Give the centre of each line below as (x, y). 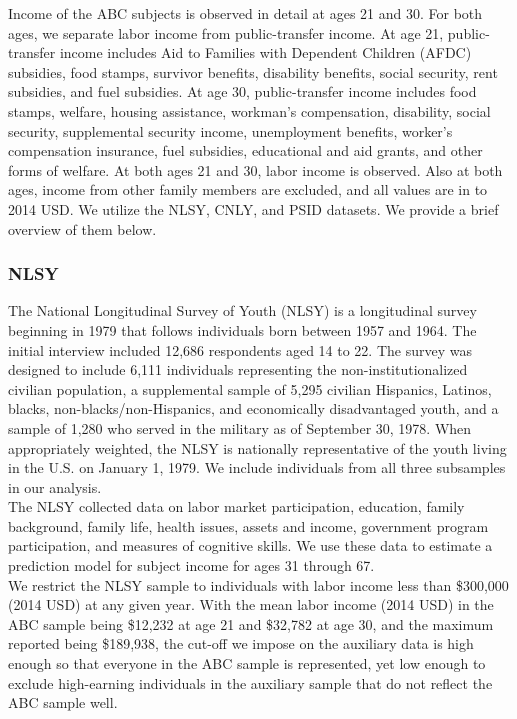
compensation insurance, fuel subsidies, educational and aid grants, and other (245, 150)
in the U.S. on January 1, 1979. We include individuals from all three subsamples (257, 467)
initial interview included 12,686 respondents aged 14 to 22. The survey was (240, 349)
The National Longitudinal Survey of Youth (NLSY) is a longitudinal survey (242, 310)
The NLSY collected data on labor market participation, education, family (236, 506)
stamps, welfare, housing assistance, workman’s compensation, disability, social (249, 110)
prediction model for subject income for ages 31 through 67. (191, 565)
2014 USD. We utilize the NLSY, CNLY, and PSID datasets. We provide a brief (253, 208)
